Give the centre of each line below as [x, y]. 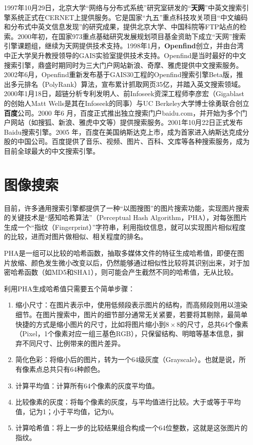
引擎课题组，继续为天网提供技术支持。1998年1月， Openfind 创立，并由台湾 [124, 46]
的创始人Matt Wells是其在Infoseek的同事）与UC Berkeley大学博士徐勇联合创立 [127, 103]
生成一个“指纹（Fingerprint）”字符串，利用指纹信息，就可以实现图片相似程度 [125, 227]
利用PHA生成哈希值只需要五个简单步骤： [69, 288]
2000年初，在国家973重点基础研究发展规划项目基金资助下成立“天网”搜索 [132, 36]
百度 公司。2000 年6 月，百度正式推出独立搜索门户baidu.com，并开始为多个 [122, 112]
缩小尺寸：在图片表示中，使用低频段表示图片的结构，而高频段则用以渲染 [131, 305]
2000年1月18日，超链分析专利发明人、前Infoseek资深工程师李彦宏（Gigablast [124, 93]
